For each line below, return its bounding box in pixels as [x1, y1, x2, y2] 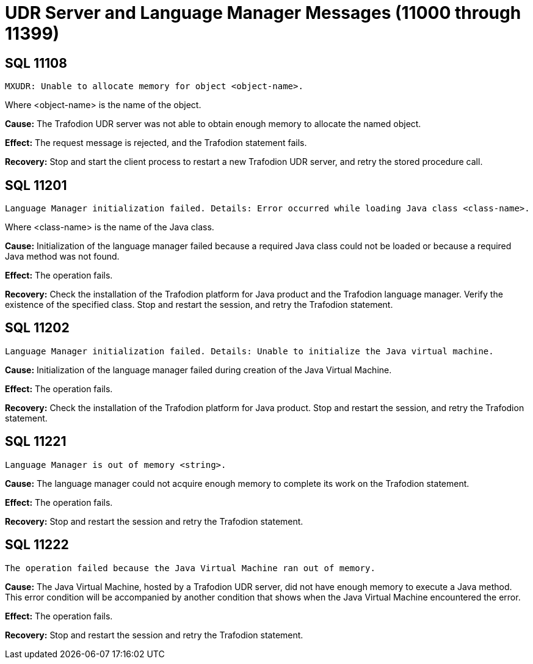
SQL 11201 [5, 177, 67, 193]
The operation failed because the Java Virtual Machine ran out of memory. [5, 563, 375, 573]
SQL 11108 [5, 55, 67, 71]
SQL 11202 [5, 320, 70, 336]
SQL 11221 [5, 434, 67, 450]
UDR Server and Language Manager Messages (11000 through [5, 2, 521, 23]
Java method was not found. [5, 251, 120, 262]
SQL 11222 [5, 537, 69, 553]
